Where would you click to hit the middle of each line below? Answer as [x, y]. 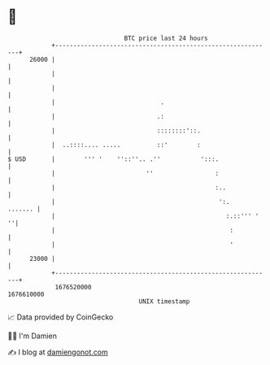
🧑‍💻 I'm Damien [33, 336]
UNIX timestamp [164, 301]
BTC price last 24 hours [166, 38]
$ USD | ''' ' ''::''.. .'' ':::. [113, 159]
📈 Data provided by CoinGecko [61, 317]
